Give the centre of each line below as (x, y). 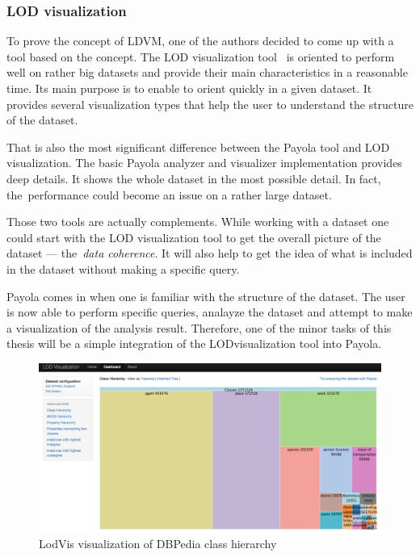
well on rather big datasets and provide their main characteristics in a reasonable (207, 72)
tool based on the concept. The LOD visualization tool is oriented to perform (201, 56)
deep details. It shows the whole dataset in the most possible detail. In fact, (194, 178)
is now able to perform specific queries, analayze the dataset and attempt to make (210, 312)
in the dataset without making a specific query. (123, 268)
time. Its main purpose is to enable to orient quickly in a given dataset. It (189, 88)
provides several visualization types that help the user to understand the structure (210, 104)
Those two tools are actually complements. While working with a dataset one (198, 222)
